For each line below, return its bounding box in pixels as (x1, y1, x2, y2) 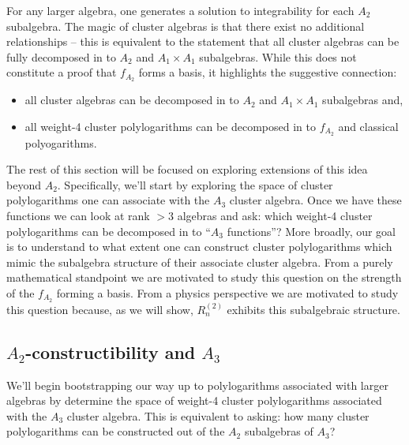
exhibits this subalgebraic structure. (227, 301, 400, 317)
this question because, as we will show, (6, 301, 193, 317)
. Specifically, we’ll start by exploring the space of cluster (57, 176, 333, 193)
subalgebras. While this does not (199, 48, 357, 65)
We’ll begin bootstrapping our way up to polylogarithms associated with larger (6, 376, 388, 393)
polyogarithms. (24, 134, 97, 151)
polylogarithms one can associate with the (6, 192, 210, 208)
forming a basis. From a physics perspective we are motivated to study (56, 285, 399, 301)
